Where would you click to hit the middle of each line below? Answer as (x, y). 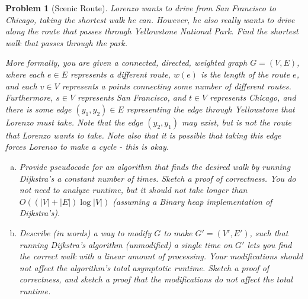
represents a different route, (121, 74)
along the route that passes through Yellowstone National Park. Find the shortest (152, 31)
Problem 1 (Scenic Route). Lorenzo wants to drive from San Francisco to (141, 8)
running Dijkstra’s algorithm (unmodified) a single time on (126, 244)
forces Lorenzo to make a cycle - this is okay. (87, 147)
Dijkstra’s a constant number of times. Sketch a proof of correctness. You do (158, 178)
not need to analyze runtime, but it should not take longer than (133, 190)
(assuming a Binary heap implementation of (192, 201)
